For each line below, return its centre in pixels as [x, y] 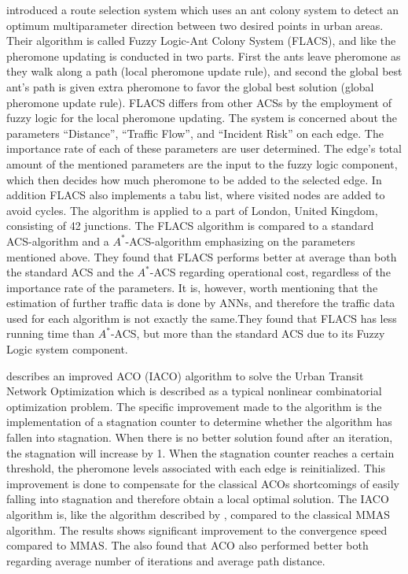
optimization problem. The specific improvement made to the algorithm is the [194, 406]
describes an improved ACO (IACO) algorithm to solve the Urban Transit [185, 375]
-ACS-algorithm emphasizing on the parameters [240, 241]
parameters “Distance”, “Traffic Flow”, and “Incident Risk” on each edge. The [195, 133]
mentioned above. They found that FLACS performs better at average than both [202, 256]
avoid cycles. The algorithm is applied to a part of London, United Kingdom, [192, 210]
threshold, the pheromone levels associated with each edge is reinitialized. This [196, 468]
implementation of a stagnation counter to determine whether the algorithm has [199, 422]
